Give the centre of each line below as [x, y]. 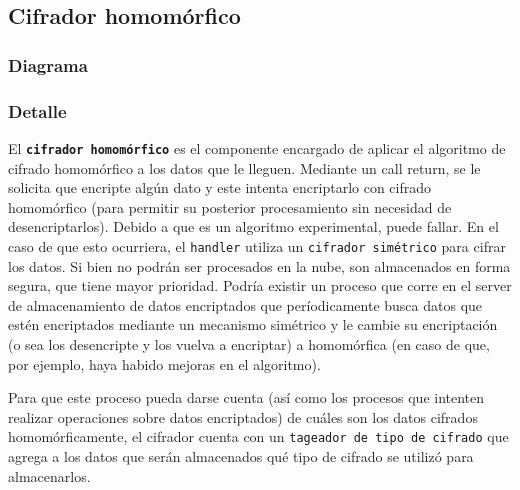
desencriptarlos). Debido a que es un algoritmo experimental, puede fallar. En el [253, 226]
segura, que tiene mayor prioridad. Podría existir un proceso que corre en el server [260, 285]
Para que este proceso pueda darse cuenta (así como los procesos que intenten [246, 397]
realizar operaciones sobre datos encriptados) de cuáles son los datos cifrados [243, 416]
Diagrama [48, 64]
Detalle [37, 110]
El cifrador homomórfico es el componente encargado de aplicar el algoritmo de [257, 147]
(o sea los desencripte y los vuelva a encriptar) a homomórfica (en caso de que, [249, 343]
